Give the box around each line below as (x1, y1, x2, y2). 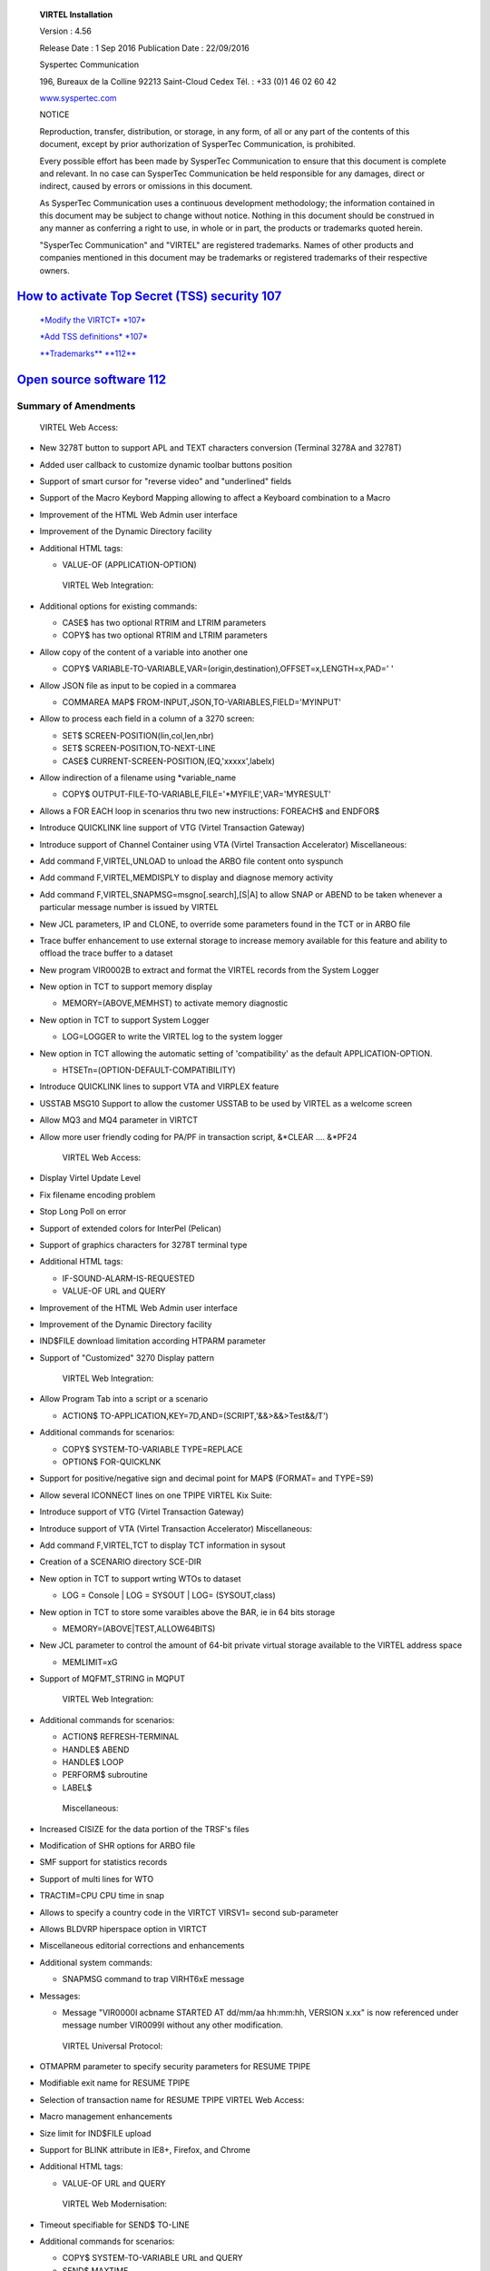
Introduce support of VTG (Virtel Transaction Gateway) (39, 1506, 245, 1517)
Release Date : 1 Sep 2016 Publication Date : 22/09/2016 (39, 42, 250, 54)
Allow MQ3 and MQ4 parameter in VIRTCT (39, 1115, 199, 1126)
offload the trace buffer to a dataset (39, 947, 173, 958)
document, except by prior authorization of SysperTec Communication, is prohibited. (39, 139, 356, 150)
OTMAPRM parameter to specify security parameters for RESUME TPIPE (39, 2061, 311, 2072)
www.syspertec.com (39, 92, 117, 104)
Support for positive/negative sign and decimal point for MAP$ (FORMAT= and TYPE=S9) (39, 1473, 374, 1484)
